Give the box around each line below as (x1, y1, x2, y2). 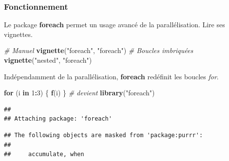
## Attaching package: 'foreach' (4, 115, 112, 123)
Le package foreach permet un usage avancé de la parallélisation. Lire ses (4, 19, 225, 30)
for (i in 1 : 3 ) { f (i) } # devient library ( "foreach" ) (4, 88, 155, 98)
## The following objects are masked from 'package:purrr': (4, 131, 203, 139)
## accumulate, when (4, 151, 84, 158)
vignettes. (4, 29, 33, 39)
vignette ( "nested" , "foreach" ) (4, 55, 92, 65)
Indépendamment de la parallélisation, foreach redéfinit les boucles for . (4, 71, 219, 81)
